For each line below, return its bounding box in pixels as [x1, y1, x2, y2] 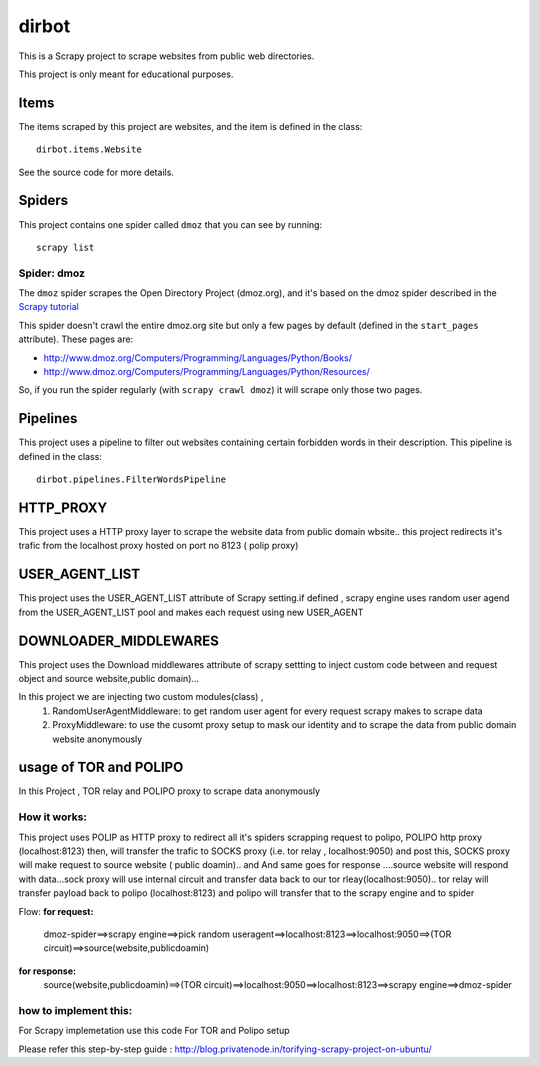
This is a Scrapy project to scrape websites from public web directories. [18, 50, 315, 62]
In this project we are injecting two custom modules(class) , [18, 691, 264, 703]
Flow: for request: [18, 905, 94, 917]
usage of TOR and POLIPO [18, 759, 184, 776]
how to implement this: [18, 1003, 133, 1017]
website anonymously [52, 733, 143, 745]
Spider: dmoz [18, 266, 85, 280]
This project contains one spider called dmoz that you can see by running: [18, 218, 323, 230]
